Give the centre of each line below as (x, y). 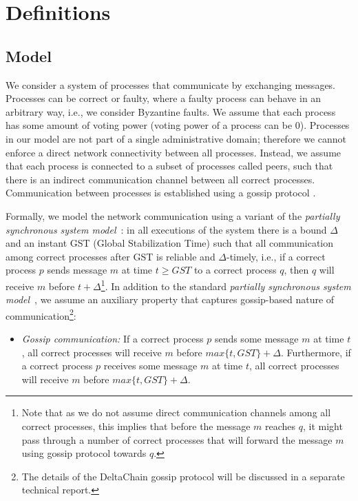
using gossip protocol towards (84, 453)
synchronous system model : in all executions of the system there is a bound (166, 229)
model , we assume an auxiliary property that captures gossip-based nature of (170, 299)
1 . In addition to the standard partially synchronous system (226, 285)
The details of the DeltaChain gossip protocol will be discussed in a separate (183, 476)
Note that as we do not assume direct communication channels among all (176, 412)
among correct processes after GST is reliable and (110, 256)
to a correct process (235, 270)
